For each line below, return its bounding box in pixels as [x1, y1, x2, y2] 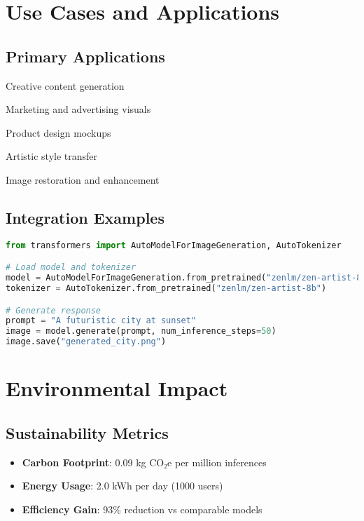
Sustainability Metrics [6, 421, 169, 443]
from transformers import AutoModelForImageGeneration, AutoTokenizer [6, 240, 342, 250]
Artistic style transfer [6, 149, 98, 163]
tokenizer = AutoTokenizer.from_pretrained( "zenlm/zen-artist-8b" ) [6, 283, 327, 294]
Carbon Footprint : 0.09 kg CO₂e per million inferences [22, 454, 267, 469]
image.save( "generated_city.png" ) [6, 337, 167, 347]
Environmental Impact [6, 374, 228, 402]
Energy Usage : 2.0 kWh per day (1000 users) [22, 478, 223, 493]
